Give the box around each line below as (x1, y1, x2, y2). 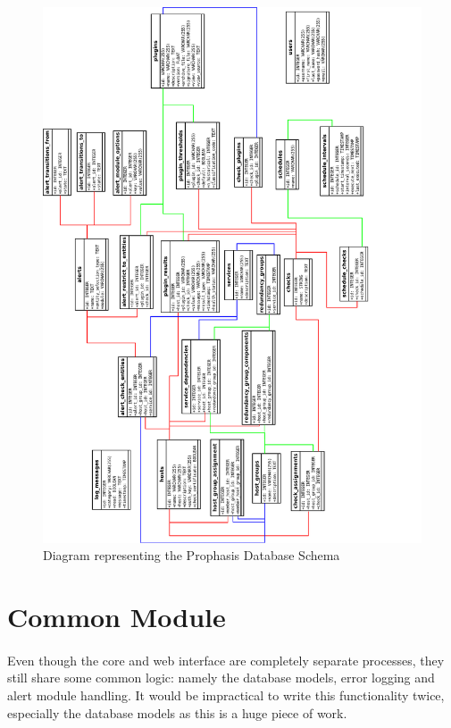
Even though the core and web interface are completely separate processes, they (7, 650, 445, 669)
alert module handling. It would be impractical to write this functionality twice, (7, 686, 445, 705)
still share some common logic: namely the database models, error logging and (7, 668, 435, 687)
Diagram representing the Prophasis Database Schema (43, 546, 340, 565)
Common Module (7, 598, 226, 635)
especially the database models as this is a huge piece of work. (7, 703, 347, 722)
